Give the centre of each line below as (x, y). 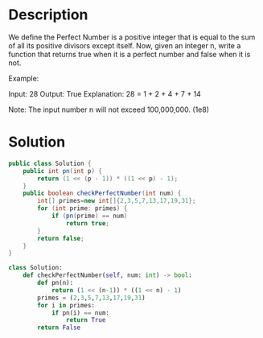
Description (48, 15)
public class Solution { (50, 163)
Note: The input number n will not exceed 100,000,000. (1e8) (109, 109)
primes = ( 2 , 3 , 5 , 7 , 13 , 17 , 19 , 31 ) (92, 298)
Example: (24, 78)
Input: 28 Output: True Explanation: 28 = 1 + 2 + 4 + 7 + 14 (105, 93)
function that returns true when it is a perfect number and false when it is (129, 54)
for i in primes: (66, 305)
